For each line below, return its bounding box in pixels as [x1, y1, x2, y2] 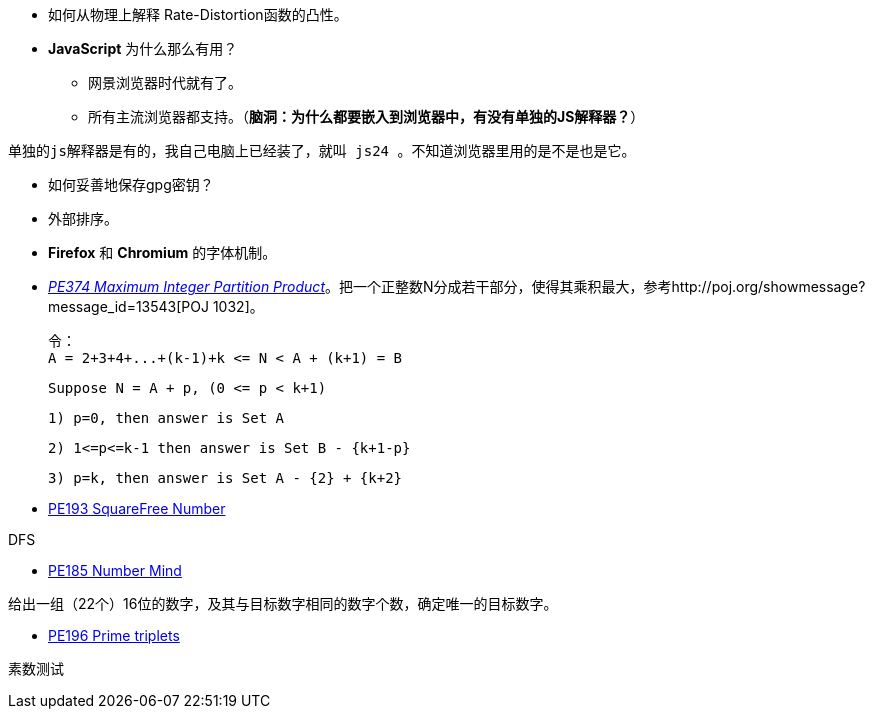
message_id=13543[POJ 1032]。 [48, 298, 264, 315]
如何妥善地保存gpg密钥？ [48, 176, 214, 193]
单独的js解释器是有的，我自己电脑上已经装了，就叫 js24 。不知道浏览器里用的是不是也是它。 [8, 143, 636, 159]
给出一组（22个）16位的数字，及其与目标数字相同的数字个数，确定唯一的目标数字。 [8, 595, 558, 612]
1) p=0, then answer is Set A [48, 410, 285, 426]
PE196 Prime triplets [48, 627, 180, 644]
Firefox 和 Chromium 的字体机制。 [48, 244, 277, 261]
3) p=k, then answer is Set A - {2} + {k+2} [48, 470, 403, 486]
